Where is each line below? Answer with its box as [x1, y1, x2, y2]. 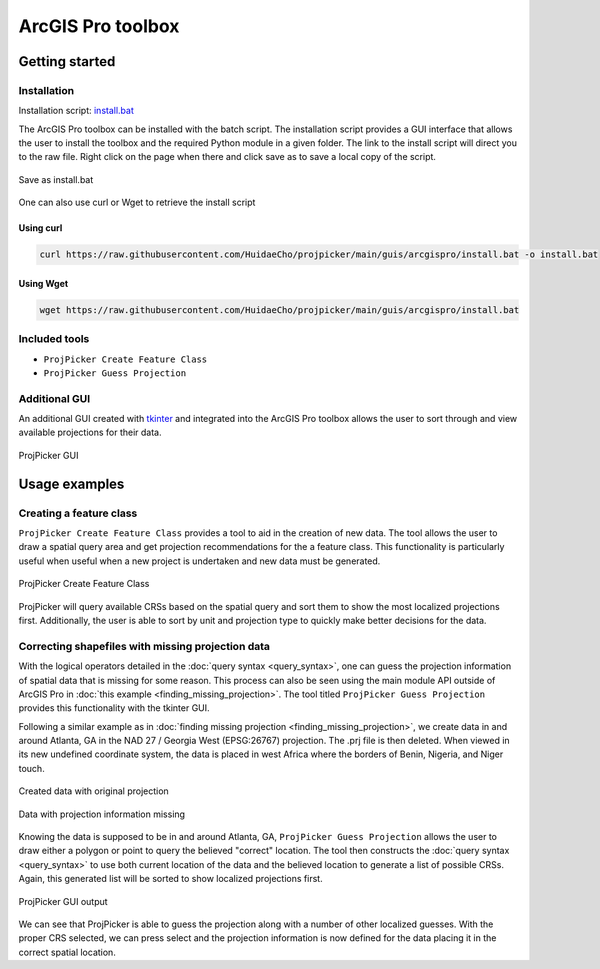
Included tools [18, 332, 90, 346]
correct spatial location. [18, 946, 117, 958]
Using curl [18, 222, 63, 234]
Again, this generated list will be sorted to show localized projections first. [18, 873, 324, 885]
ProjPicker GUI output [18, 895, 109, 907]
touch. [18, 762, 45, 774]
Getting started [18, 53, 116, 70]
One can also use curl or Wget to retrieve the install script [18, 196, 256, 209]
